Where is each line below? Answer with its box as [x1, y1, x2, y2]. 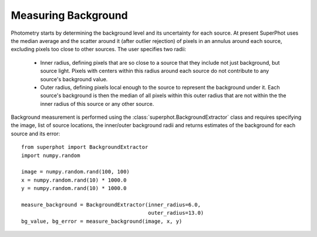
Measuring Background [11, 9, 129, 22]
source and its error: [11, 130, 60, 137]
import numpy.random [21, 152, 80, 159]
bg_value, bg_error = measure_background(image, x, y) [21, 218, 183, 225]
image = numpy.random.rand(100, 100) [21, 168, 130, 175]
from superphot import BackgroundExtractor [21, 144, 149, 151]
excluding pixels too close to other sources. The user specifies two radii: [11, 46, 187, 53]
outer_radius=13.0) [147, 209, 204, 216]
